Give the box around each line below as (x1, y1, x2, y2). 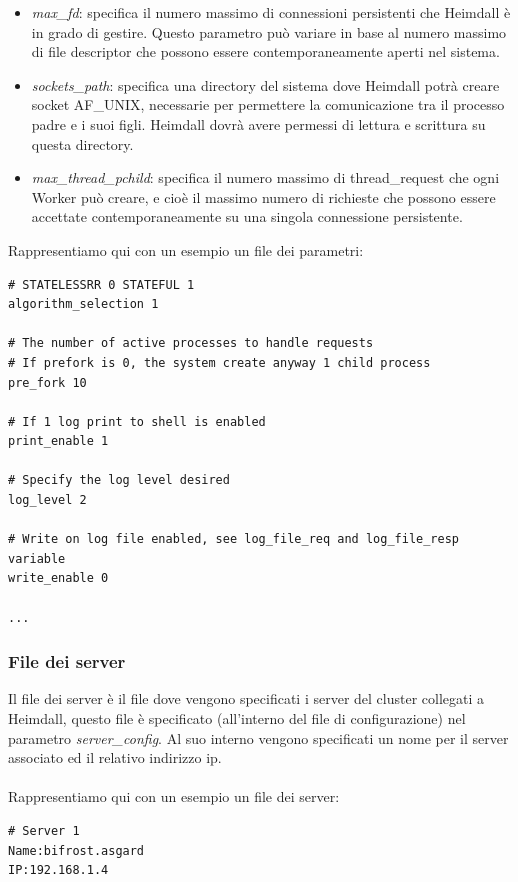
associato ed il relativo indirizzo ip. (8, 747, 222, 768)
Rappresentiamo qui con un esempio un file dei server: (8, 786, 340, 807)
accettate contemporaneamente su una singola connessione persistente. (31, 206, 463, 227)
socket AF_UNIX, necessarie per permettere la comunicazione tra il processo (31, 94, 505, 115)
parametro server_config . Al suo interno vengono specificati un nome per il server (8, 727, 509, 748)
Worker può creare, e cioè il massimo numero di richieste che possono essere (31, 186, 496, 207)
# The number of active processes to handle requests (8, 336, 374, 351)
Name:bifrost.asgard (8, 843, 145, 858)
